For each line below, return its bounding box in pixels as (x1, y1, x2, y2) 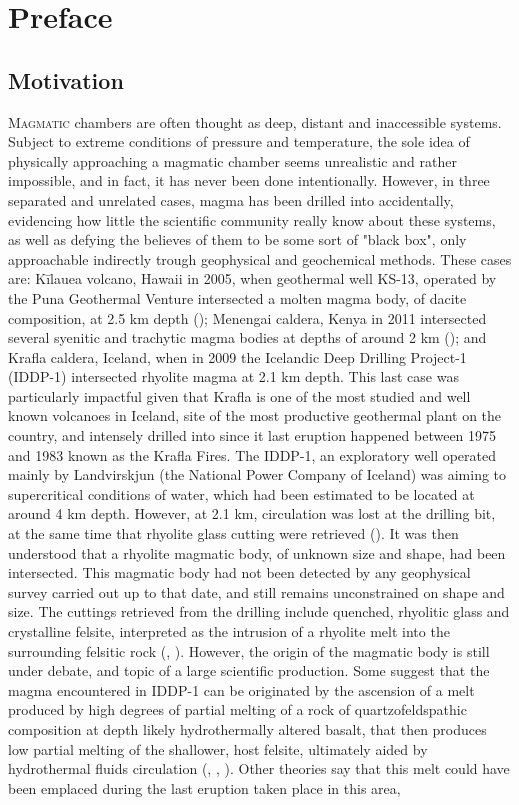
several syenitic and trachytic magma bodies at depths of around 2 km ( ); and (8, 327, 487, 348)
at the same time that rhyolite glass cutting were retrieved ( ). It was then (8, 523, 459, 544)
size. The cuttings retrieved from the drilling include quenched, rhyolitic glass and (8, 601, 510, 622)
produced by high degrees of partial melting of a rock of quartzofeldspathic (8, 699, 467, 720)
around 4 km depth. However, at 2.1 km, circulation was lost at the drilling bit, (8, 503, 496, 524)
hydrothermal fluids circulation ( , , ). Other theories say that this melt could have (8, 758, 510, 779)
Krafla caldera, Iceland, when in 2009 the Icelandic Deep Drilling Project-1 (8, 346, 467, 367)
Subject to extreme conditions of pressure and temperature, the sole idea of (8, 131, 470, 152)
